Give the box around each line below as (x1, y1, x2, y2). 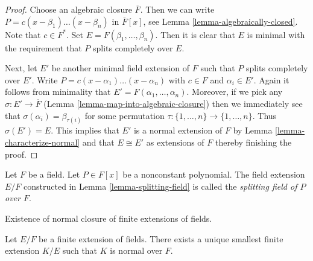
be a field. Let (28, 168, 80, 181)
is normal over (110, 244, 163, 257)
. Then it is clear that (155, 28, 235, 40)
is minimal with (247, 28, 305, 40)
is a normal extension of (133, 124, 223, 137)
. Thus (252, 109, 277, 121)
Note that (5, 28, 41, 40)
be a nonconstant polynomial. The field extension (122, 168, 305, 181)
